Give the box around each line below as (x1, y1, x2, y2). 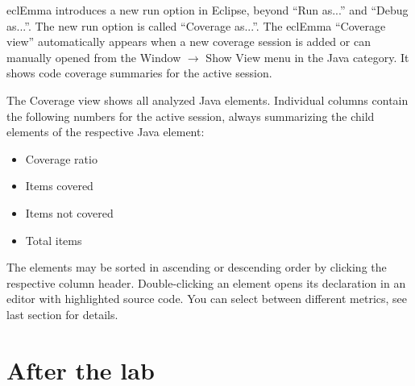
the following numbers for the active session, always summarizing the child (6, 107, 375, 124)
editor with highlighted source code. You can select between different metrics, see (6, 290, 408, 307)
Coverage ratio (25, 150, 98, 167)
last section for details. (6, 305, 118, 322)
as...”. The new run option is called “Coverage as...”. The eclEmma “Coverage (6, 17, 386, 34)
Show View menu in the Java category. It (205, 48, 409, 65)
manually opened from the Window (6, 48, 181, 65)
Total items (25, 231, 82, 248)
